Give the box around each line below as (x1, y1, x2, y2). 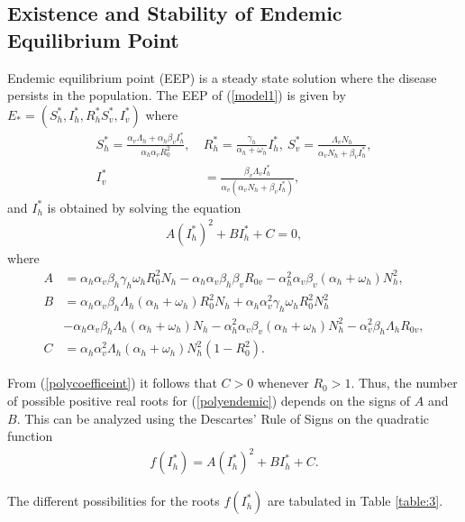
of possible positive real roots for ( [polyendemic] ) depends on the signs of (7, 390, 411, 409)
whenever (257, 373, 309, 392)
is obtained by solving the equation (47, 197, 242, 216)
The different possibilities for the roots (7, 491, 220, 510)
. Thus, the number (351, 373, 458, 392)
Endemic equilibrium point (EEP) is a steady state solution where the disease (7, 68, 437, 87)
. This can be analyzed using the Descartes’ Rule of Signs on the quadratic (16, 408, 430, 427)
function (7, 426, 53, 445)
